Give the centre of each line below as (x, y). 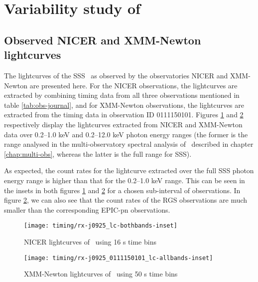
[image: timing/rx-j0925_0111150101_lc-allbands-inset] (119, 258)
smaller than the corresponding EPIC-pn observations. (87, 209)
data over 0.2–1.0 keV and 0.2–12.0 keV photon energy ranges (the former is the (126, 134)
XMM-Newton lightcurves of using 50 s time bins (101, 274)
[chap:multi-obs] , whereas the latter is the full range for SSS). (98, 153)
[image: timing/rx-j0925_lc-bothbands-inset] (101, 226)
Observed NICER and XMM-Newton (103, 40)
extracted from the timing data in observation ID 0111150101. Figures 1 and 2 (124, 115)
